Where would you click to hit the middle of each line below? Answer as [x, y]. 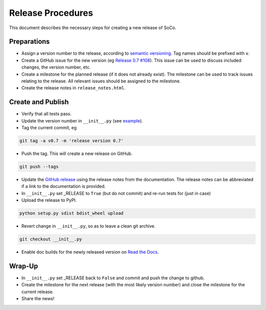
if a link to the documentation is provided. [64, 186]
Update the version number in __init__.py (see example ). [82, 120]
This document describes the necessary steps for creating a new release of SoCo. [93, 28]
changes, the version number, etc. [56, 67]
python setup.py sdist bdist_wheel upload [71, 213]
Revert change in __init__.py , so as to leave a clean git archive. [88, 226]
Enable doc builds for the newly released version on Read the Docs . [90, 252]
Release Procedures [51, 13]
